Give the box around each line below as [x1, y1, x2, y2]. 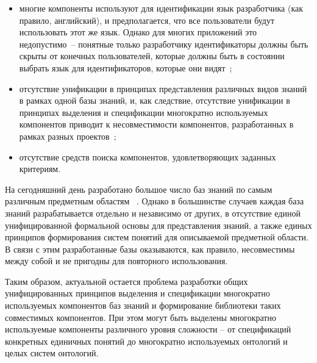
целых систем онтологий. [5, 347, 99, 359]
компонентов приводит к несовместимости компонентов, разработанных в [19, 118, 294, 131]
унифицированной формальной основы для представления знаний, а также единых [5, 218, 312, 231]
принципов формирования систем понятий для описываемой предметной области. [5, 231, 308, 243]
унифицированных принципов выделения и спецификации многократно [5, 287, 270, 300]
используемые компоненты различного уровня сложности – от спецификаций [5, 323, 291, 336]
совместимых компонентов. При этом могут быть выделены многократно [5, 311, 276, 323]
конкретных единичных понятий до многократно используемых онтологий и [5, 334, 288, 347]
